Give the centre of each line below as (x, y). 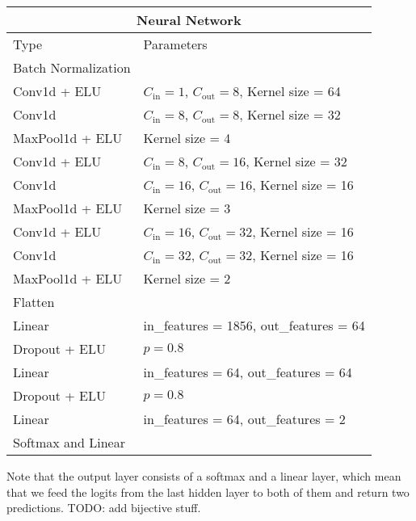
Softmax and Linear (69, 442)
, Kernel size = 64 (290, 91)
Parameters (175, 44)
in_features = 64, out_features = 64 (248, 372)
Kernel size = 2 (187, 278)
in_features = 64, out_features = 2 (244, 419)
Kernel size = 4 (187, 138)
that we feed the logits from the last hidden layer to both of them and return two (208, 492)
